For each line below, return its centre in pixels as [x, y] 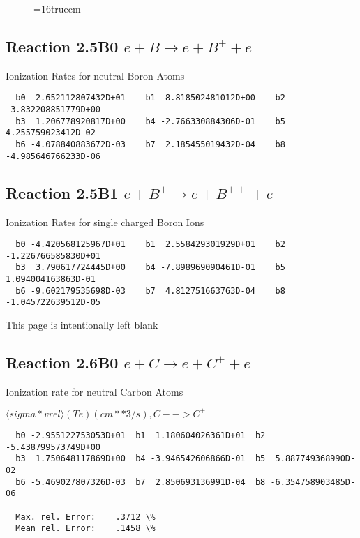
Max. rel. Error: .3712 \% [85, 517]
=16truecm [57, 8]
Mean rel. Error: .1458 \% [85, 529]
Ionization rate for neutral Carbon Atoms [95, 391]
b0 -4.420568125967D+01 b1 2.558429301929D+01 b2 [150, 245]
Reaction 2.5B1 [62, 192]
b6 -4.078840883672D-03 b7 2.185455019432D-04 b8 [150, 145]
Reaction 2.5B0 [62, 46]
